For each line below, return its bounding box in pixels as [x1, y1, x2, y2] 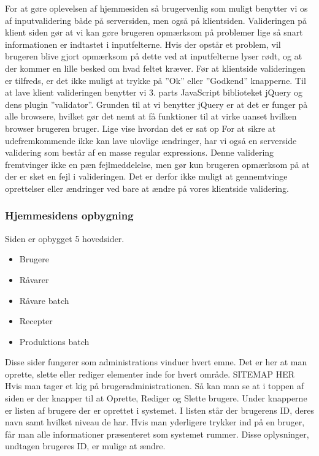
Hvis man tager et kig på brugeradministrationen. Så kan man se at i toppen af [5, 379, 304, 392]
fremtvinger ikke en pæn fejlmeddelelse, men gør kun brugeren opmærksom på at [5, 158, 310, 170]
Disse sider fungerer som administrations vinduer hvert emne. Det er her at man [5, 355, 307, 368]
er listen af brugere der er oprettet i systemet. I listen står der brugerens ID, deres [5, 403, 314, 416]
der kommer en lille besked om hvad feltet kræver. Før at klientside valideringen [5, 61, 306, 74]
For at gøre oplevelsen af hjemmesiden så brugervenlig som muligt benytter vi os [5, 2, 308, 14]
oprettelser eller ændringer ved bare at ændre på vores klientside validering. [5, 181, 289, 194]
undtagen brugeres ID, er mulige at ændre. [5, 439, 166, 452]
